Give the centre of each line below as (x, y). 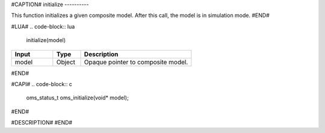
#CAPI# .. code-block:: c (42, 84)
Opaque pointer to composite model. (136, 62)
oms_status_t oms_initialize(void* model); (77, 98)
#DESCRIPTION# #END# (42, 123)
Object (66, 62)
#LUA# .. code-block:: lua (43, 26)
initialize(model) (46, 40)
